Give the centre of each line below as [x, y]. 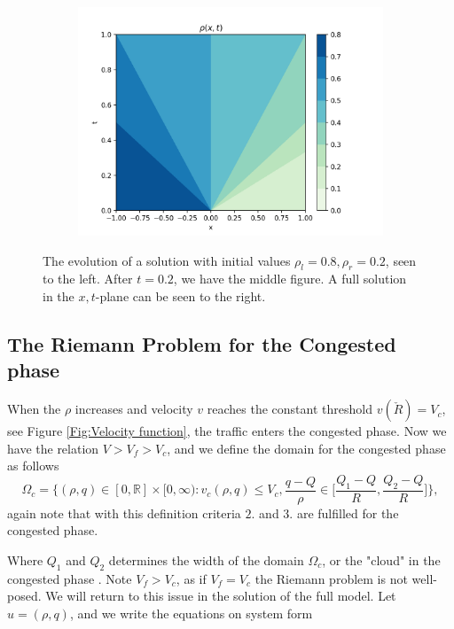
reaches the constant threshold [290, 409]
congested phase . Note [70, 578]
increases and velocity [134, 409]
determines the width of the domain [206, 559]
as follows [33, 466]
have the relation [53, 448]
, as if [191, 578]
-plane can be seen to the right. [180, 295]
